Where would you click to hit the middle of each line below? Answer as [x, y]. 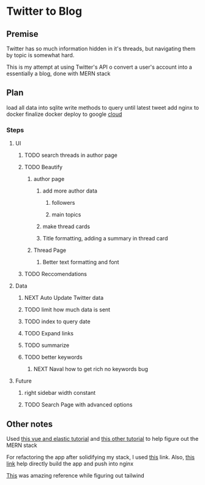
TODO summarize [47, 345]
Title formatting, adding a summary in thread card [105, 239]
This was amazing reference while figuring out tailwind [76, 475]
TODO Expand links [49, 334]
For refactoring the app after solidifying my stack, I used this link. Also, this [100, 457]
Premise [22, 34]
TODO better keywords [53, 357]
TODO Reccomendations [56, 274]
